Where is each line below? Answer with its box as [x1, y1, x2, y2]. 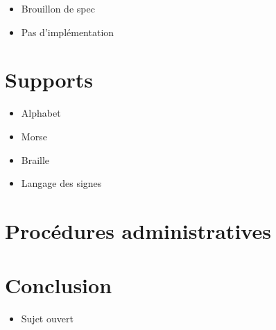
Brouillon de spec [21, 1, 95, 15]
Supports [5, 65, 94, 94]
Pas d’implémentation [21, 24, 114, 39]
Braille [21, 152, 50, 167]
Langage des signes [21, 176, 102, 190]
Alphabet [21, 106, 61, 120]
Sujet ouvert [21, 311, 74, 326]
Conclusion [5, 271, 112, 299]
